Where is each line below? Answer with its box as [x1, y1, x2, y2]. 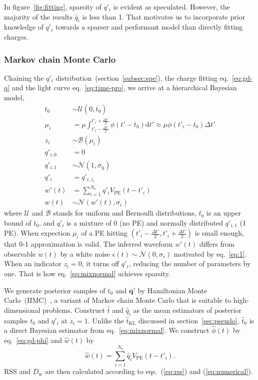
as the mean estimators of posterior [133, 304, 242, 315]
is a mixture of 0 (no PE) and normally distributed [66, 217, 223, 228]
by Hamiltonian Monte [137, 285, 207, 295]
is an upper [206, 208, 241, 218]
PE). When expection [4, 228, 70, 238]
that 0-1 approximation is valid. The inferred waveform [4, 239, 173, 249]
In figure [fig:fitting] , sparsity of [4, 2, 101, 12]
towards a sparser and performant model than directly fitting [55, 22, 243, 32]
